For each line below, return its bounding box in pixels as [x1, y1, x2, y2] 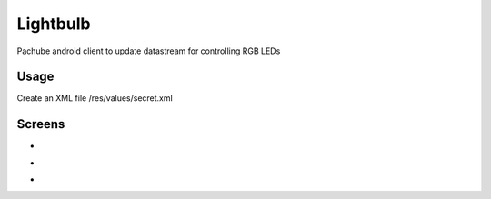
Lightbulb [16, 14, 91, 34]
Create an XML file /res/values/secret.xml [16, 93, 173, 104]
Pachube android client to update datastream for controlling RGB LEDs [16, 45, 281, 56]
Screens [16, 116, 65, 132]
